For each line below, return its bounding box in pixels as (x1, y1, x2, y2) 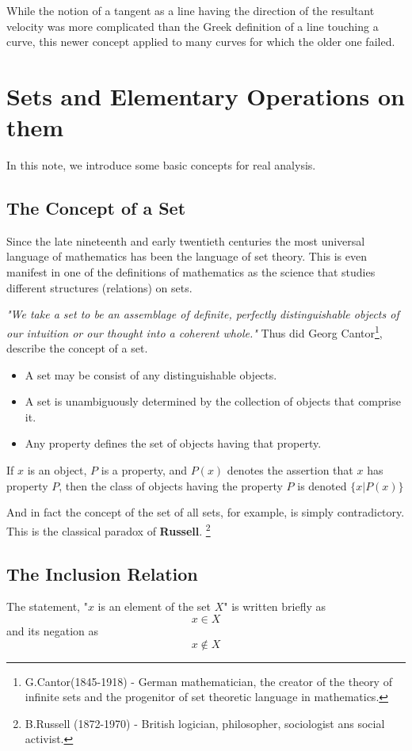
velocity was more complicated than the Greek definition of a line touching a (6, 17, 379, 34)
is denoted (297, 477, 347, 494)
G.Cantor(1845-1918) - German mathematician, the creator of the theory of (25, 673, 392, 689)
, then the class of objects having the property (59, 477, 283, 494)
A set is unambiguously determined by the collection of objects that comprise (25, 393, 401, 410)
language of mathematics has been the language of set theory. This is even (6, 248, 367, 265)
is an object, (27, 462, 87, 478)
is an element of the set (97, 598, 212, 615)
